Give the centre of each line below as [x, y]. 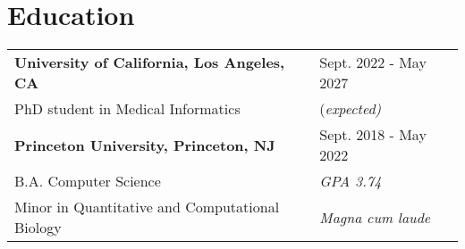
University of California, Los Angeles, [150, 62]
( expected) [351, 109]
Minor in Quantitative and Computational [147, 207]
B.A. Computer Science [88, 181]
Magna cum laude [375, 217]
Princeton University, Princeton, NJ [145, 145]
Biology [38, 228]
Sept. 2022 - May [373, 62]
